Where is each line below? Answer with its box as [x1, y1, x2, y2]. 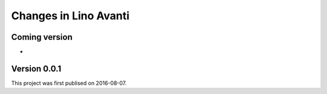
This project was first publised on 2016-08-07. [11, 79, 127, 87]
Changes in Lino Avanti [11, 9, 130, 22]
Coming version [11, 32, 73, 42]
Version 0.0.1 [11, 63, 62, 74]
